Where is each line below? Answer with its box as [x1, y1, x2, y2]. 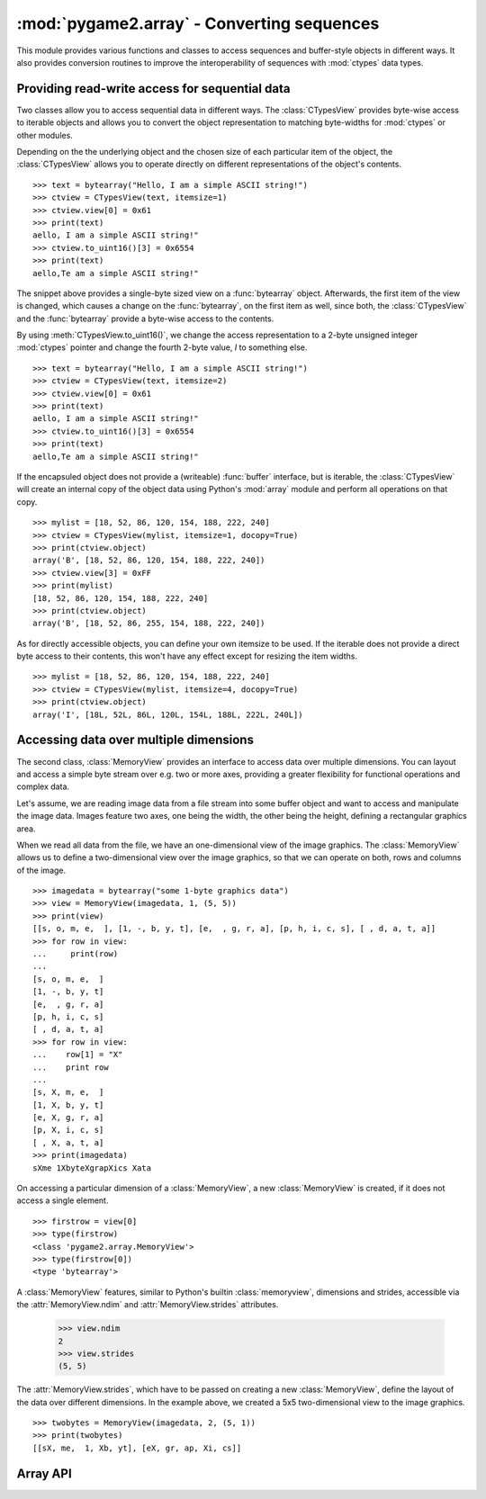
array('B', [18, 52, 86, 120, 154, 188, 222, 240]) [32, 555, 265, 566]
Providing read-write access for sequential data [16, 81, 291, 96]
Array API [16, 1466, 72, 1481]
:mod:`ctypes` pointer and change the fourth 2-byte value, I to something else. [16, 342, 308, 353]
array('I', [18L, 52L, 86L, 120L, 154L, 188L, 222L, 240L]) [32, 709, 303, 720]
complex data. [16, 781, 70, 792]
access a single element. [16, 1195, 109, 1206]
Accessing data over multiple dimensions [16, 732, 254, 748]
